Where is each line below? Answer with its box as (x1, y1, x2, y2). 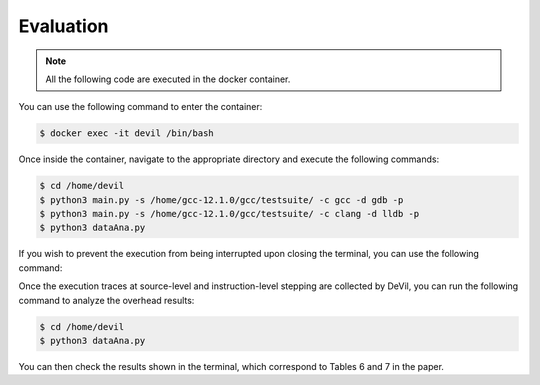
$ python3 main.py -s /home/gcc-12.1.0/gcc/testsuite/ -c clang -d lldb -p (39, 208, 420, 220)
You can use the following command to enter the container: (18, 101, 263, 113)
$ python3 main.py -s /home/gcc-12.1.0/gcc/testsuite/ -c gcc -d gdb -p (39, 194, 404, 205)
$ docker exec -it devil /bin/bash (39, 128, 214, 139)
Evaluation (18, 15, 109, 37)
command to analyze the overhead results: (18, 294, 195, 306)
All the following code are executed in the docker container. (45, 73, 291, 85)
